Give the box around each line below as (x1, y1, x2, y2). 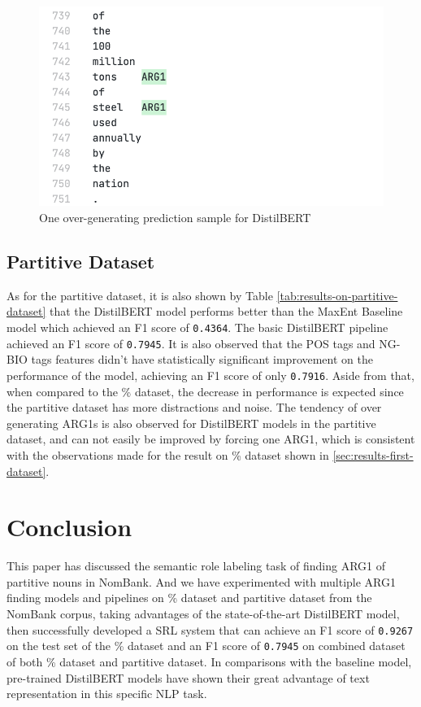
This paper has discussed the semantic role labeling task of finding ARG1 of (7, 557, 386, 574)
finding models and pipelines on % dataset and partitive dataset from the (7, 589, 372, 606)
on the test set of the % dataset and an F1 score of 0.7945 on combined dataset (7, 637, 406, 654)
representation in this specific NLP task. (7, 685, 207, 702)
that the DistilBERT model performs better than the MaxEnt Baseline (49, 303, 403, 320)
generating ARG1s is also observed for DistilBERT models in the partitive (7, 414, 376, 431)
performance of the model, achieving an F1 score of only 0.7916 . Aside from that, (7, 366, 414, 383)
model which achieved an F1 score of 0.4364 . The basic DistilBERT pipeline (7, 318, 388, 335)
